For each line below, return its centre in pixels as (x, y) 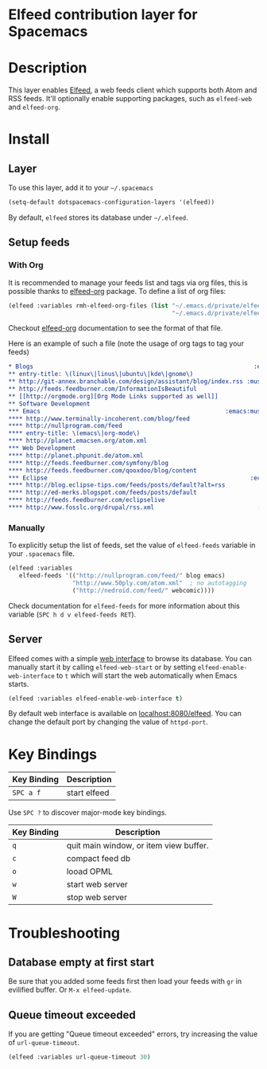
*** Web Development (43, 448)
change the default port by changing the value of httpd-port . (108, 722)
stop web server (97, 898)
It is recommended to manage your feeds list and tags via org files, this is (128, 282)
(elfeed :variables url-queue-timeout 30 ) (79, 1057)
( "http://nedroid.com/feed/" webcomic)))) (143, 590)
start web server (97, 884)
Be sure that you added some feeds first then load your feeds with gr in (125, 981)
